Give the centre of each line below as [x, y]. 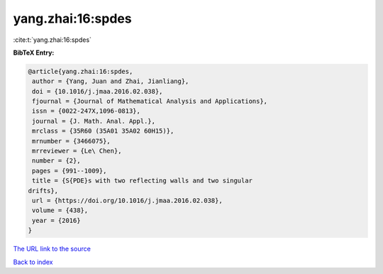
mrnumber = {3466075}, [72, 141]
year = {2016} [56, 220]
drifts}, [43, 191]
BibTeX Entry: [34, 53]
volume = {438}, [60, 210]
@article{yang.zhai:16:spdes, [81, 71]
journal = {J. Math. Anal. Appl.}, [94, 121]
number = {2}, [56, 161]
